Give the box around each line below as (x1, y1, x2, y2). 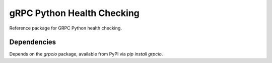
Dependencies (9, 38, 56, 46)
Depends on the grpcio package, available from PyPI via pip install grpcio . (9, 51, 163, 57)
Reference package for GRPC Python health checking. (9, 25, 122, 31)
